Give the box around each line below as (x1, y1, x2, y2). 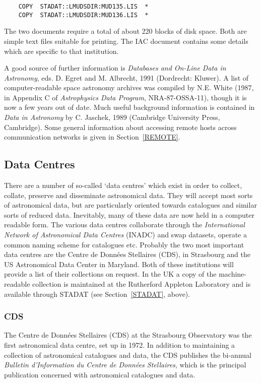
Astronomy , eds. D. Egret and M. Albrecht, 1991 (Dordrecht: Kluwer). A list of (4, 72, 249, 83)
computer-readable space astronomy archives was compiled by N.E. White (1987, (4, 82, 254, 93)
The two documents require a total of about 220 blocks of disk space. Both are (4, 26, 247, 36)
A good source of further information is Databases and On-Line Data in (4, 62, 226, 73)
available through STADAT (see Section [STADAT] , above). (4, 288, 190, 299)
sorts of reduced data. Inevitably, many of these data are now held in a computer (4, 209, 254, 220)
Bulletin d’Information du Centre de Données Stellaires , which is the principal (4, 359, 246, 370)
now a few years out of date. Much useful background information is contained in (4, 102, 255, 112)
